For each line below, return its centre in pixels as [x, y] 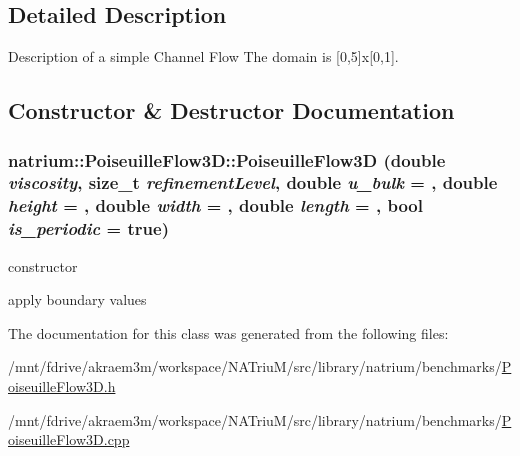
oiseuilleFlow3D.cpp [69, 439]
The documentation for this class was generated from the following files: [228, 332]
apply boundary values [77, 299]
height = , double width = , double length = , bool [215, 205]
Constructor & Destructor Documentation [231, 110]
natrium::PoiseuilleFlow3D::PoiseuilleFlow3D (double [227, 159]
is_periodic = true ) [88, 228]
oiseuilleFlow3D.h [62, 385]
